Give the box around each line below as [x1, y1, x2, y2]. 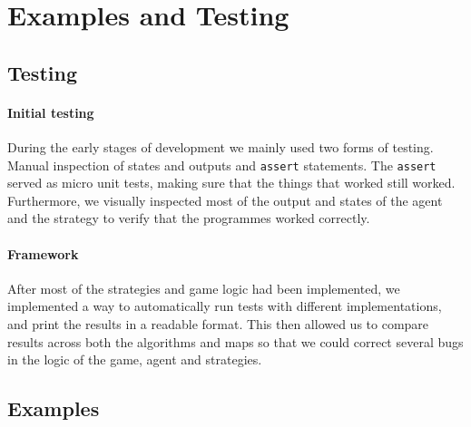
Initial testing [7, 102, 94, 121]
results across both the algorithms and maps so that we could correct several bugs [7, 332, 464, 351]
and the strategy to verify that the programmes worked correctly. [7, 209, 370, 228]
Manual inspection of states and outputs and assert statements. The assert [7, 155, 437, 174]
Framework [7, 244, 79, 263]
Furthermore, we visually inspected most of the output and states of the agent [7, 190, 443, 209]
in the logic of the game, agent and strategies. [7, 350, 262, 369]
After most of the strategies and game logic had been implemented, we [7, 278, 400, 297]
